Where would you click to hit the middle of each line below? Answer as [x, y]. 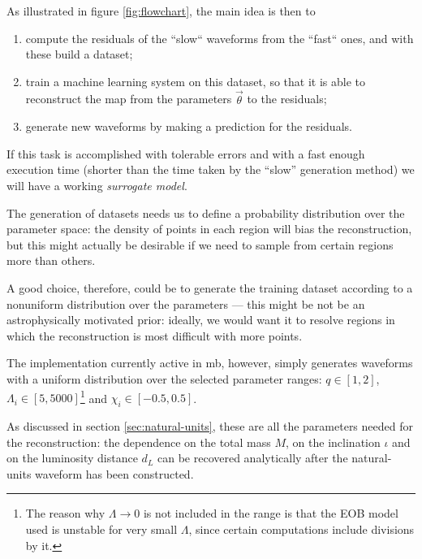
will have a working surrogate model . [97, 185]
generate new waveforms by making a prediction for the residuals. [189, 126]
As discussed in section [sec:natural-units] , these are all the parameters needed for [210, 425]
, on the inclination [333, 442]
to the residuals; [287, 99]
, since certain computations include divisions [301, 529]
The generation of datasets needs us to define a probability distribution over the [206, 212]
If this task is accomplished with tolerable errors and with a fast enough [186, 153]
